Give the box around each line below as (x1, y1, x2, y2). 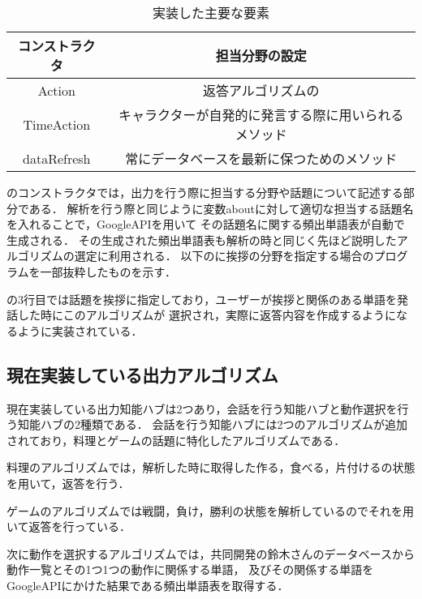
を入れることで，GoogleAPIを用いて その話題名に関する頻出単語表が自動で (6, 216, 405, 233)
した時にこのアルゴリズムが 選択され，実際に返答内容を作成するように (17, 306, 396, 323)
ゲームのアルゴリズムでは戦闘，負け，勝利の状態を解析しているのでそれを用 (6, 502, 415, 519)
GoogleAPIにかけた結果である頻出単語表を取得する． (6, 576, 289, 593)
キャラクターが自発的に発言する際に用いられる (118, 105, 404, 124)
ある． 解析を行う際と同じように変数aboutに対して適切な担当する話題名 (28, 199, 414, 216)
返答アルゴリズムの (203, 81, 320, 100)
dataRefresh (23, 148, 91, 168)
